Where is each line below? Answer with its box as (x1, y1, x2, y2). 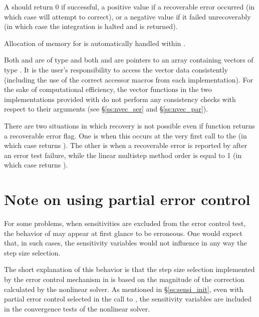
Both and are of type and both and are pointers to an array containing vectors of (4, 54, 253, 65)
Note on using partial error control (4, 189, 250, 209)
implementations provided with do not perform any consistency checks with (4, 93, 236, 104)
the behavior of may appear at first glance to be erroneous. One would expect (4, 227, 242, 238)
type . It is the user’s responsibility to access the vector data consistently (4, 64, 228, 74)
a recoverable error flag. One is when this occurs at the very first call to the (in (4, 130, 247, 140)
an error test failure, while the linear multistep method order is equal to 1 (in (4, 149, 242, 160)
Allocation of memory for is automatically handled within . (4, 37, 185, 48)
